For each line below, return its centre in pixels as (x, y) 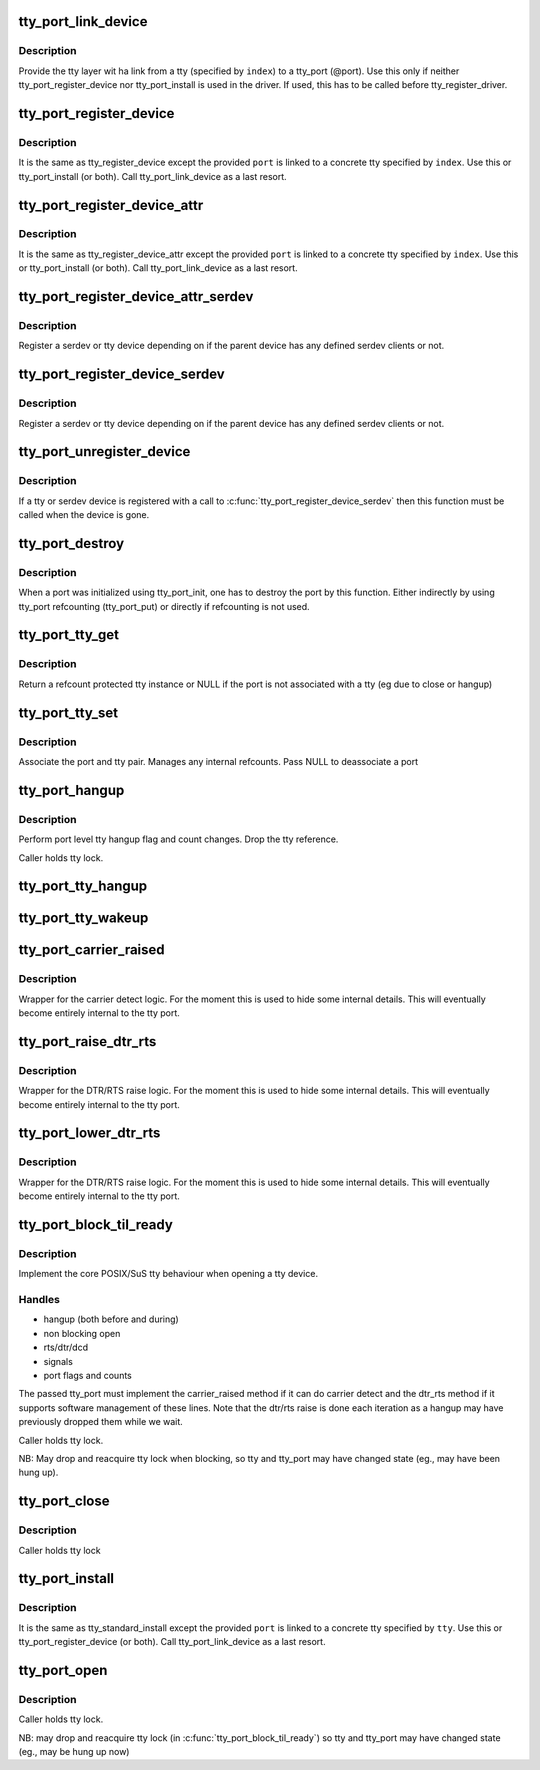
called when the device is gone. (84, 515)
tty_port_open (63, 1670)
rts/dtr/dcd (66, 1347)
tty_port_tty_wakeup (83, 918)
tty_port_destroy (71, 543)
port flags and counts (87, 1376)
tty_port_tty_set (68, 712)
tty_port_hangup (71, 790)
